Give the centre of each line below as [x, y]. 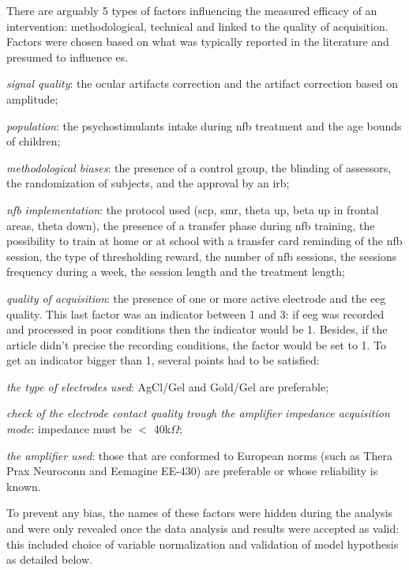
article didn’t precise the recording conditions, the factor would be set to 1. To [197, 344]
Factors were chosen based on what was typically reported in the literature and [198, 42]
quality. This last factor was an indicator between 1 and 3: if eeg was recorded [195, 313]
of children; [34, 141]
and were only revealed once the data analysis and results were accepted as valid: [203, 528]
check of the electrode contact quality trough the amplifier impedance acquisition [198, 413]
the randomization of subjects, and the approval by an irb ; [148, 183]
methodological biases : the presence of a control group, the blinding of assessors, [199, 167]
